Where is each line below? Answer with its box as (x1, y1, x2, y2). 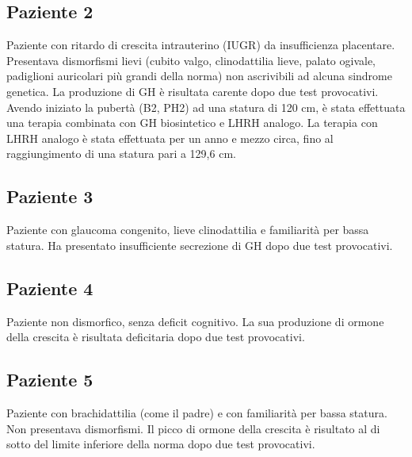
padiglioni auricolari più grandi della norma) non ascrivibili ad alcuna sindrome (6, 67, 392, 84)
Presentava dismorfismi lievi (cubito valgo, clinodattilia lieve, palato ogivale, (6, 52, 376, 68)
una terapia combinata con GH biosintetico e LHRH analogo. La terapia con (6, 114, 378, 131)
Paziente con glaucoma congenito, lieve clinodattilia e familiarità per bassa (6, 221, 369, 238)
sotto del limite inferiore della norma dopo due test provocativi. (6, 436, 315, 452)
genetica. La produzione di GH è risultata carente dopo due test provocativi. (6, 83, 379, 99)
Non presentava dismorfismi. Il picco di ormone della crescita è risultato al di (6, 420, 380, 436)
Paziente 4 (6, 275, 93, 300)
